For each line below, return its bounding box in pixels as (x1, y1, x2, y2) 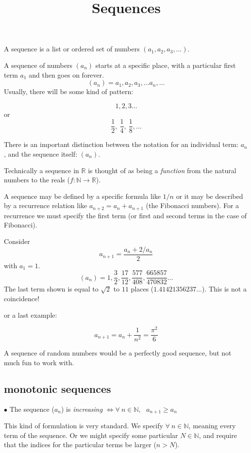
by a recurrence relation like (4, 200, 87, 210)
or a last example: (4, 309, 57, 320)
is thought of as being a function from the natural (88, 165, 236, 175)
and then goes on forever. (29, 69, 104, 80)
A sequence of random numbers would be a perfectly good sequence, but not (4, 348, 232, 358)
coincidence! (4, 293, 40, 303)
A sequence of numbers (4, 60, 72, 70)
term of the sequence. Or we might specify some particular (4, 430, 178, 440)
